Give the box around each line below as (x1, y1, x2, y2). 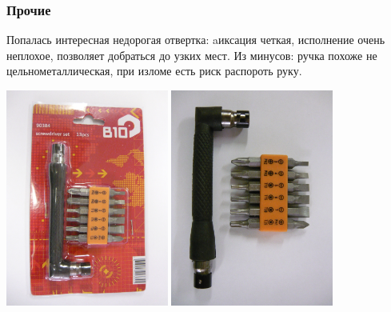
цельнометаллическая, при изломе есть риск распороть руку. (6, 62, 302, 79)
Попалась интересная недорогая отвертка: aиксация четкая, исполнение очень (6, 31, 385, 48)
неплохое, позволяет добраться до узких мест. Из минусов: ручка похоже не (6, 46, 377, 63)
